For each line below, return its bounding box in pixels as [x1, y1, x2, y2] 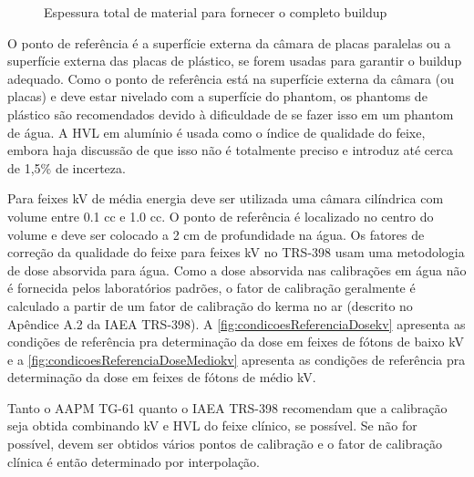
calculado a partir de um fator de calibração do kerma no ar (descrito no [7, 296, 413, 315]
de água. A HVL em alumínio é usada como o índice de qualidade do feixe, [7, 122, 426, 141]
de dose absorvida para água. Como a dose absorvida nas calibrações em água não [7, 260, 467, 279]
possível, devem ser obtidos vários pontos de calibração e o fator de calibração [7, 434, 443, 453]
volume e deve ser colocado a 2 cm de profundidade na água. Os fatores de [7, 224, 425, 244]
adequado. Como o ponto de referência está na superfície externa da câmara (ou [7, 68, 454, 88]
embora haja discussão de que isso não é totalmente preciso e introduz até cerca [7, 140, 453, 160]
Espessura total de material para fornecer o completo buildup [44, 3, 387, 21]
